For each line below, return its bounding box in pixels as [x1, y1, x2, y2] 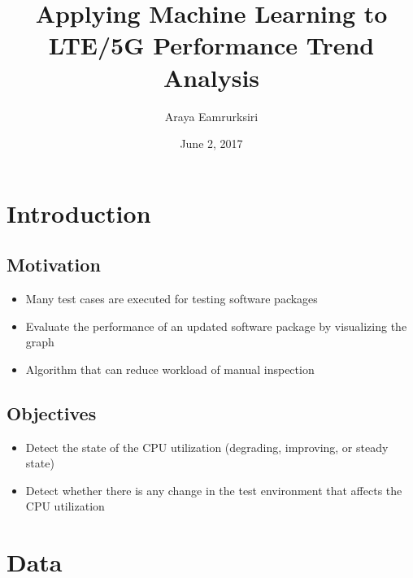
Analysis [163, 60, 260, 93]
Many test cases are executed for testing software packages [25, 290, 318, 307]
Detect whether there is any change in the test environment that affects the [25, 481, 402, 498]
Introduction [7, 196, 151, 229]
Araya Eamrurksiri [164, 107, 259, 124]
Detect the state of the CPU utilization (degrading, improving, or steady [25, 438, 389, 455]
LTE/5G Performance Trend [48, 28, 375, 62]
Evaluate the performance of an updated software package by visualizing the [25, 317, 407, 334]
